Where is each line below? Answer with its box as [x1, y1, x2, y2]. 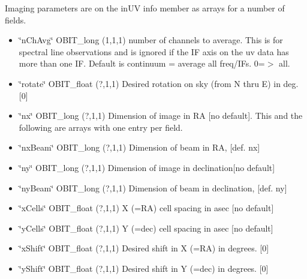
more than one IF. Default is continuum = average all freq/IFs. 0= [19, 57, 265, 70]
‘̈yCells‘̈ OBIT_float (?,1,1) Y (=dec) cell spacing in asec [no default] [19, 221, 273, 234]
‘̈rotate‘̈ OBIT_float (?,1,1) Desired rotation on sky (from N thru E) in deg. [19, 77, 299, 89]
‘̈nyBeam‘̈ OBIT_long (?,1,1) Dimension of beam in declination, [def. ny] [19, 181, 287, 194]
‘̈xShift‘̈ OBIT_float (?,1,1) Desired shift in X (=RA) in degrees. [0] [19, 242, 269, 254]
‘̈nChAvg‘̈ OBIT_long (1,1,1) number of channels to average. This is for [19, 34, 283, 46]
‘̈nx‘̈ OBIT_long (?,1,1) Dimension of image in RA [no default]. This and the [19, 109, 303, 122]
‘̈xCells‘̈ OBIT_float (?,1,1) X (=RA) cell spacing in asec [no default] [19, 202, 274, 214]
